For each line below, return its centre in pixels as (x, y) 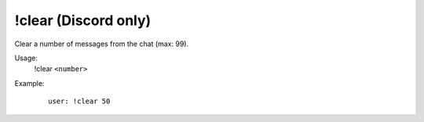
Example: (29, 83)
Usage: (26, 58)
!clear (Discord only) (83, 20)
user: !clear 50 (79, 101)
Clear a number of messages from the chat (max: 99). (101, 44)
